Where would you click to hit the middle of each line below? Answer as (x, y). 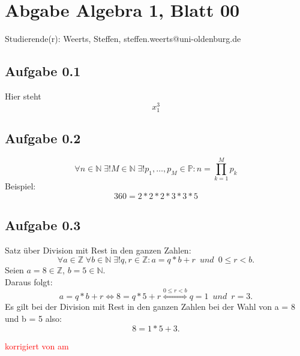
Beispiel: (20, 186)
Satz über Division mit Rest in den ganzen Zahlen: (98, 250)
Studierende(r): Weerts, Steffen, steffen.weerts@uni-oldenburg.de (123, 39)
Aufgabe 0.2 (43, 138)
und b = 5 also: (33, 319)
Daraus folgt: (29, 282)
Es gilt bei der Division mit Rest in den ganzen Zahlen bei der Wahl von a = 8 (150, 307)
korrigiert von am (37, 346)
